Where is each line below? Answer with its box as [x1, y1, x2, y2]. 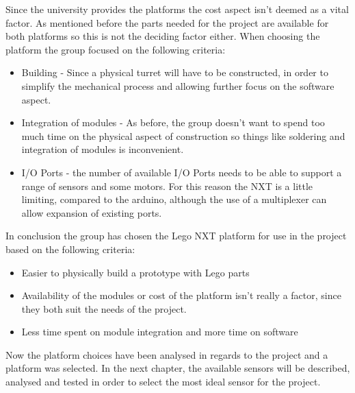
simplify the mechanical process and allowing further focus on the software [21, 78, 334, 93]
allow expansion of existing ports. [21, 205, 162, 219]
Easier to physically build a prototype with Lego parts [21, 265, 250, 279]
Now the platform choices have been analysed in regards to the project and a [5, 347, 328, 361]
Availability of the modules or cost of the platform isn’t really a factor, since [21, 288, 341, 302]
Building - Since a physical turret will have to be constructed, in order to [21, 65, 328, 80]
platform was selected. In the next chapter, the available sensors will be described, [5, 361, 350, 375]
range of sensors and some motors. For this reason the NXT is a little [21, 178, 313, 193]
